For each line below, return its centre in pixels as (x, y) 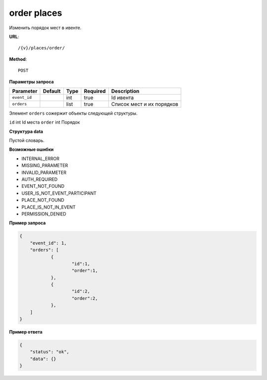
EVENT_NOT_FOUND (43, 186)
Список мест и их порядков (145, 104)
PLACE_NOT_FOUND (43, 200)
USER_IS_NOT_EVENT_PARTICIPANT (59, 193)
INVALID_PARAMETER (44, 172)
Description (125, 91)
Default (52, 91)
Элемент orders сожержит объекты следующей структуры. (73, 113)
